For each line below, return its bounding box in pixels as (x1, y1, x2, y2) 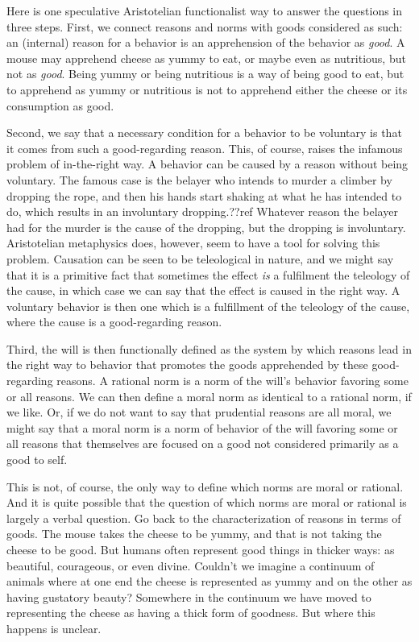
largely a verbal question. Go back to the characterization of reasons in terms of (6, 509, 401, 526)
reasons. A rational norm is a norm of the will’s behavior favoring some (56, 372, 409, 389)
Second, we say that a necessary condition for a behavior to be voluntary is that (6, 124, 402, 141)
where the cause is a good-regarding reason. (6, 313, 222, 330)
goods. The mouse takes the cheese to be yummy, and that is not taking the (6, 525, 382, 542)
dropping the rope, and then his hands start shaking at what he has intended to (6, 187, 402, 204)
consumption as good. (6, 97, 114, 114)
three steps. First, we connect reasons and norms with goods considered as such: (6, 18, 403, 35)
